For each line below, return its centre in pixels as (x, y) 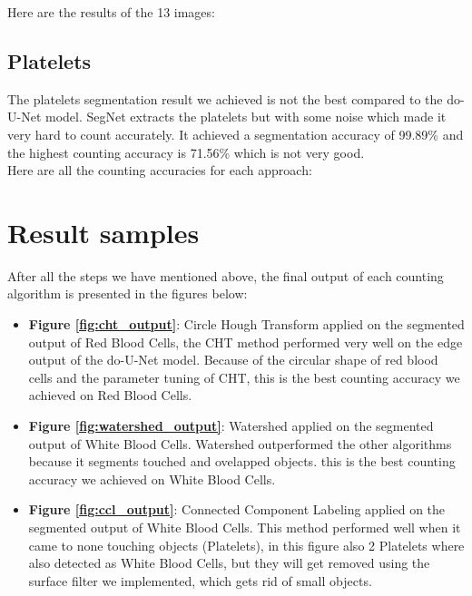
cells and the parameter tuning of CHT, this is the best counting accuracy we (244, 377)
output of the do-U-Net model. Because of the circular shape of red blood (233, 360)
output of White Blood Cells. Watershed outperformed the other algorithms (240, 443)
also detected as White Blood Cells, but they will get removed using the (229, 563)
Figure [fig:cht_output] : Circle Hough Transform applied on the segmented (246, 324)
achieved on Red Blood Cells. (110, 395)
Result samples (103, 232)
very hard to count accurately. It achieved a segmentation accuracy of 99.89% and (236, 134)
